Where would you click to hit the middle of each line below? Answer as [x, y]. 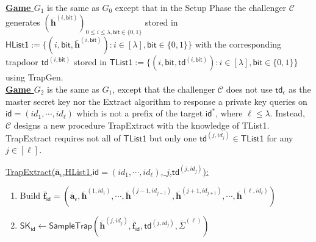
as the [300, 89]
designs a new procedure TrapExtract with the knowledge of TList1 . [142, 125]
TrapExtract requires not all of [63, 137]
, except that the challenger [164, 89]
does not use [249, 89]
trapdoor [22, 62]
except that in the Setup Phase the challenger [201, 7]
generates [23, 22]
